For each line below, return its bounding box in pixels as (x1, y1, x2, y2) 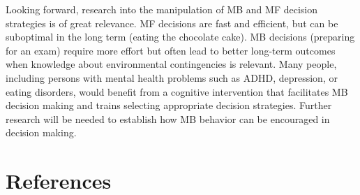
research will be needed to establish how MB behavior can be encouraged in (6, 111, 330, 126)
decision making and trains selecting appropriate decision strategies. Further (6, 98, 332, 113)
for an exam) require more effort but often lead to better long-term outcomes (6, 43, 336, 57)
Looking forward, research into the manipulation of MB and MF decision (6, 2, 317, 16)
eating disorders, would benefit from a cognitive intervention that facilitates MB (6, 84, 348, 99)
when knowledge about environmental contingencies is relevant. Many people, (6, 57, 337, 71)
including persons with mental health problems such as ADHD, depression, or (6, 70, 338, 85)
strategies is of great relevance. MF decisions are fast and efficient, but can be (6, 15, 338, 30)
